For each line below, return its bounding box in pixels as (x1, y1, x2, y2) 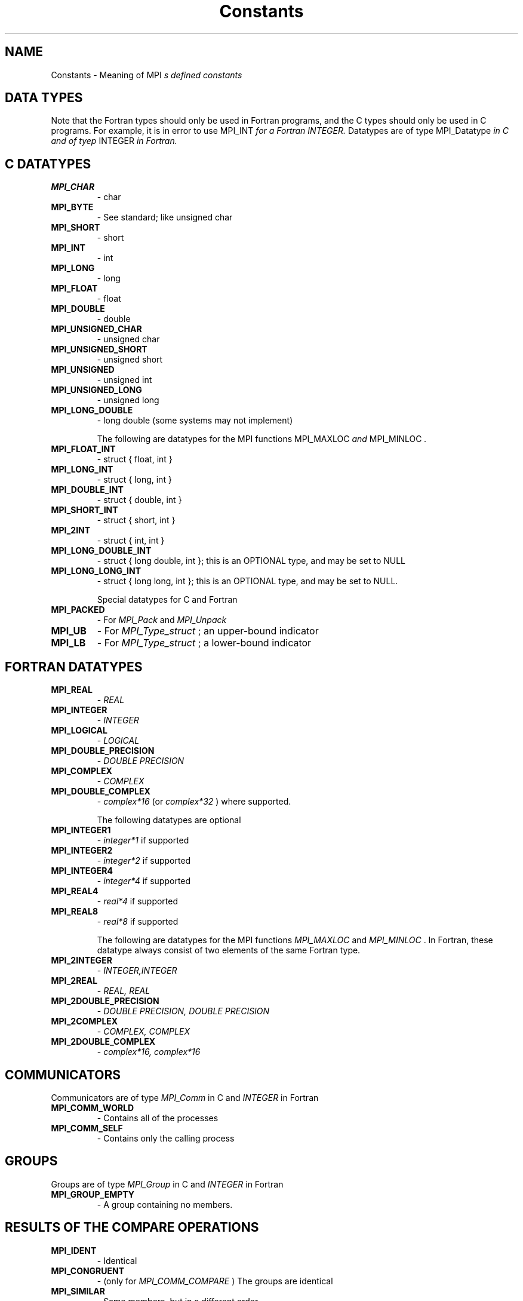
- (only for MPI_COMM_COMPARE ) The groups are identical (97, 1275, 333, 1286)
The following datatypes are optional (97, 815, 241, 826)
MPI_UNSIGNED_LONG (51, 385, 142, 395)
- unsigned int (97, 375, 152, 385)
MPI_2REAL (51, 975, 98, 986)
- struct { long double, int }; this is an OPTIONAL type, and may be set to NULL (97, 556, 406, 566)
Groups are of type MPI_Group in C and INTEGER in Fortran (51, 1179, 284, 1189)
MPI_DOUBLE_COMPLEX (51, 786, 150, 797)
